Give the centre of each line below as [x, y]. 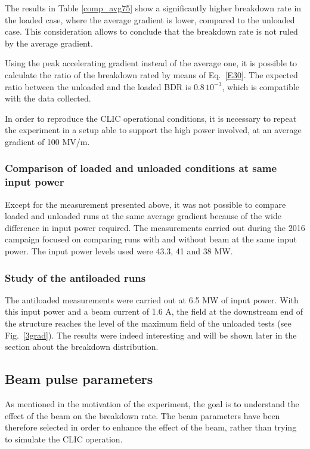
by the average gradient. [49, 43]
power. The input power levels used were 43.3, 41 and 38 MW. [119, 251]
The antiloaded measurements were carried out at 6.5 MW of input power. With [152, 299]
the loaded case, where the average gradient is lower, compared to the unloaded [150, 19]
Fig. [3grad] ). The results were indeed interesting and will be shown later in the [151, 335]
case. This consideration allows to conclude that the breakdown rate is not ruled [151, 31]
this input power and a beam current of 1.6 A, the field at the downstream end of [154, 311]
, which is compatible [261, 86]
